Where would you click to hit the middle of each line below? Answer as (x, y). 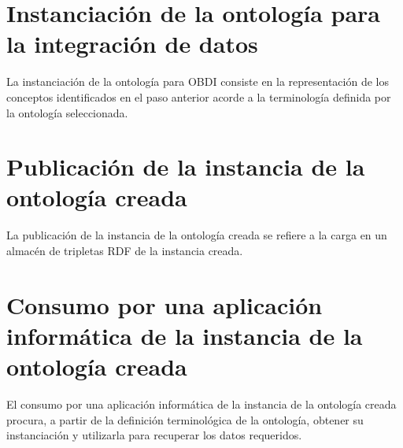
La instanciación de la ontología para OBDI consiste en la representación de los (198, 81)
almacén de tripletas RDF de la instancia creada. (125, 250)
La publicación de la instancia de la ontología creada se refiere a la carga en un (197, 235)
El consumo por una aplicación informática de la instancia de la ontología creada (201, 404)
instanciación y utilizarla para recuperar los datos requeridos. (154, 435)
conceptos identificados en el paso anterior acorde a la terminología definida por (199, 96)
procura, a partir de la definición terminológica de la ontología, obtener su (185, 419)
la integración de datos (132, 44)
